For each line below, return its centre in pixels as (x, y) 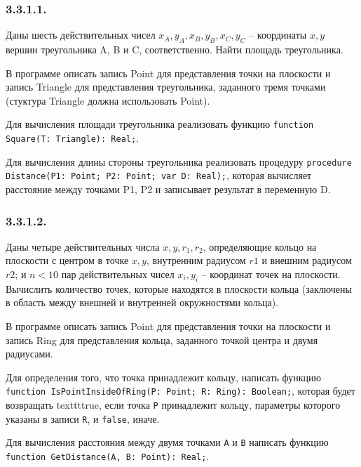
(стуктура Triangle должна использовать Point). (108, 100)
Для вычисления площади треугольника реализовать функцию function (160, 124)
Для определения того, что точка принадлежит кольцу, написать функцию (164, 377)
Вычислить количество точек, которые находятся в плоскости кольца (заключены (179, 288)
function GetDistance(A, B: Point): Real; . (108, 456)
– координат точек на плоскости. (271, 274)
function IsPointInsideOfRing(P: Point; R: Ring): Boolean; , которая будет (180, 391)
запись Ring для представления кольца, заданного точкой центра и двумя (162, 340)
